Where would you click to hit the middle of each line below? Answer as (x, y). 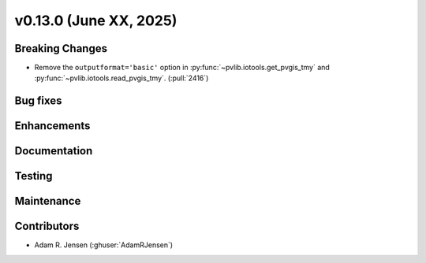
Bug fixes (38, 101)
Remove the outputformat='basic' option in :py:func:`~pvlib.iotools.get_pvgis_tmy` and (182, 68)
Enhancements (52, 126)
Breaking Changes (61, 48)
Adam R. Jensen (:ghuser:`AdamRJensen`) (104, 245)
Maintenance (48, 201)
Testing (34, 176)
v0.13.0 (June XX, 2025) (96, 20)
